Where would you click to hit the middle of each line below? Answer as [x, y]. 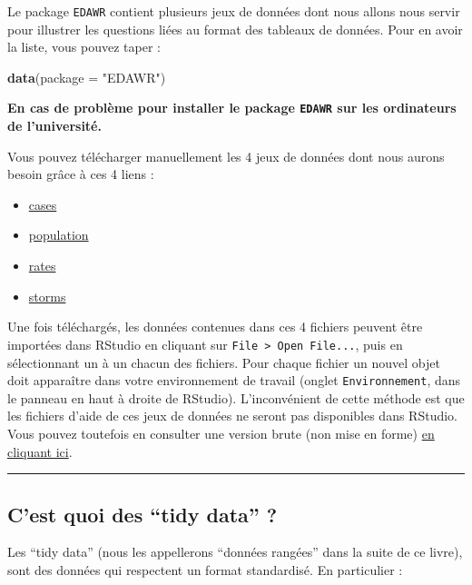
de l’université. [54, 126]
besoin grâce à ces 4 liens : [81, 174]
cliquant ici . [40, 451]
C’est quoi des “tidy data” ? [143, 514]
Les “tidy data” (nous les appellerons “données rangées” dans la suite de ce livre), [235, 552]
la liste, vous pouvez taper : [84, 47]
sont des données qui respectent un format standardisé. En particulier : [205, 569]
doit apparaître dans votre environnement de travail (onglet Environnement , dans [234, 380]
